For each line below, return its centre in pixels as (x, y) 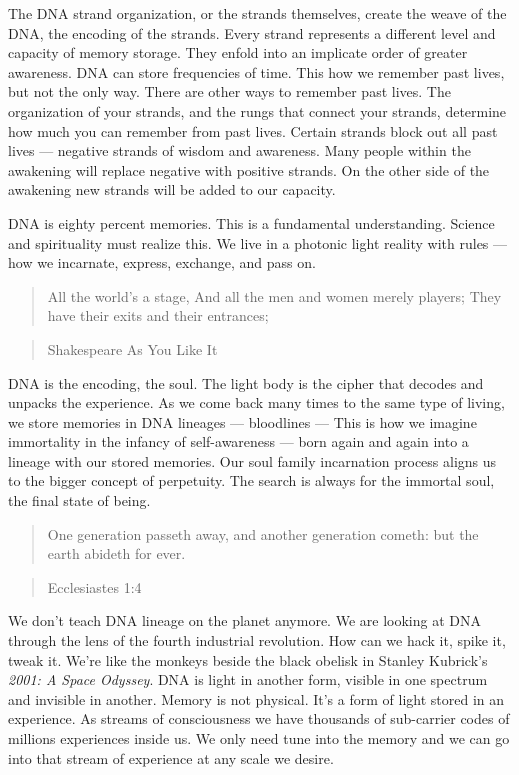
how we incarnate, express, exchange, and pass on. (162, 262)
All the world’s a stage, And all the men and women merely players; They (274, 295)
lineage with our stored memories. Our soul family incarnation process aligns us (252, 460)
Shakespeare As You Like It (132, 348)
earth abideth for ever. (116, 553)
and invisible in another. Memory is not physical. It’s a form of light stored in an (256, 698)
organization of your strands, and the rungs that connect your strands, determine (257, 110)
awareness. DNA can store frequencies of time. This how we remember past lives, (256, 71)
